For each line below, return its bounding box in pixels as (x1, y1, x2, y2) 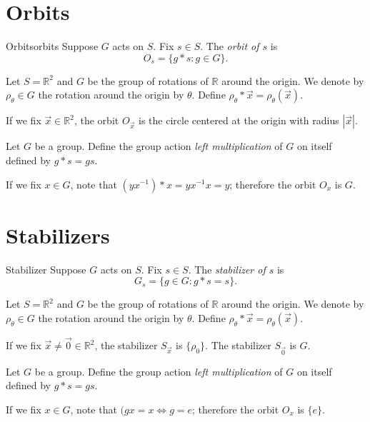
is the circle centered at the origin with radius (139, 113, 339, 128)
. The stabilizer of (188, 261, 266, 276)
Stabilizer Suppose (6, 261, 86, 276)
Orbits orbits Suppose (6, 39, 99, 54)
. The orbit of (200, 39, 259, 54)
